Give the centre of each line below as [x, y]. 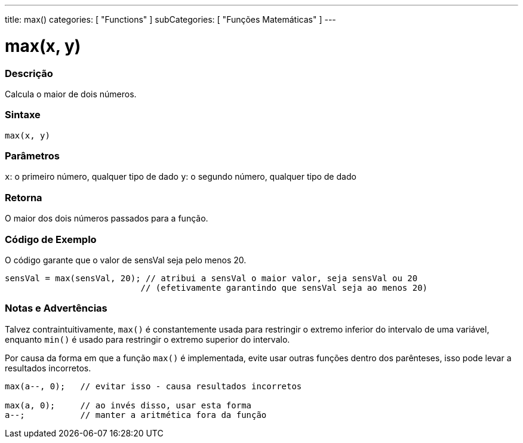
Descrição [29, 73]
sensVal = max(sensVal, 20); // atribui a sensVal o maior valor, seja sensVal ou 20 [211, 278]
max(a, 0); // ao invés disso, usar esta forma [128, 405]
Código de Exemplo [51, 239]
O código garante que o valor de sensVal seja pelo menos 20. [126, 260]
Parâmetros [32, 156]
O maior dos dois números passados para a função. [107, 219]
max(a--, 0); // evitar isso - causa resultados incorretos [153, 386]
